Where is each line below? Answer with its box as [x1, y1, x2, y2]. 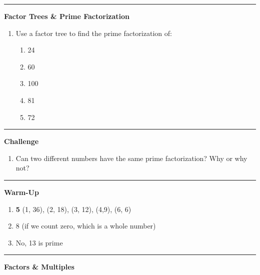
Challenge [4, 136, 39, 146]
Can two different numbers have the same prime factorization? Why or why [15, 152, 247, 163]
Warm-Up [4, 186, 39, 197]
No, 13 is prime [15, 237, 63, 247]
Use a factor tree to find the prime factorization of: [15, 27, 172, 38]
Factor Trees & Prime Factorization [4, 11, 130, 21]
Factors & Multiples [4, 261, 74, 272]
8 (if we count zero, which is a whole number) [15, 220, 156, 231]
